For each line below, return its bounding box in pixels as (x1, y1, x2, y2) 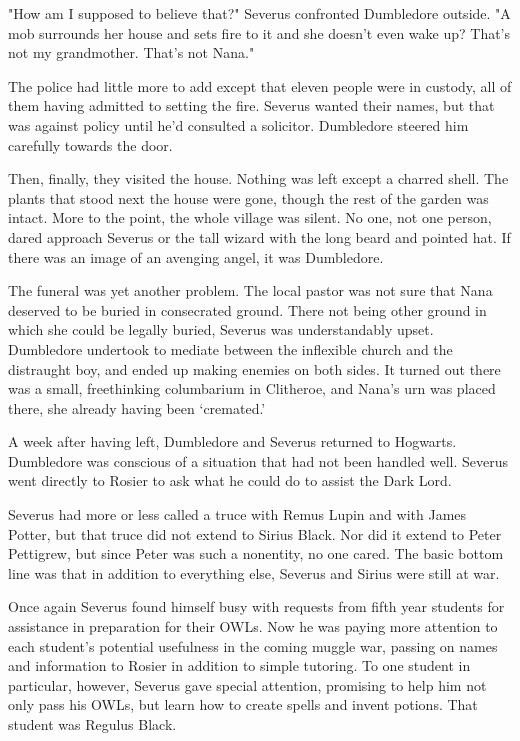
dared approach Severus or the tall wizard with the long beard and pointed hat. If (8, 226, 511, 247)
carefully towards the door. (8, 134, 173, 155)
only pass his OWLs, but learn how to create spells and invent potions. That (8, 694, 478, 715)
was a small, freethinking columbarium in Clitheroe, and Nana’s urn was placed (8, 378, 496, 399)
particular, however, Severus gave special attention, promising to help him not (8, 674, 487, 695)
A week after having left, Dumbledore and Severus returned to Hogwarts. (8, 431, 457, 452)
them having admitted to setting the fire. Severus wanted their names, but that (8, 95, 495, 116)
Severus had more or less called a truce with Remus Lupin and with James (8, 504, 467, 525)
